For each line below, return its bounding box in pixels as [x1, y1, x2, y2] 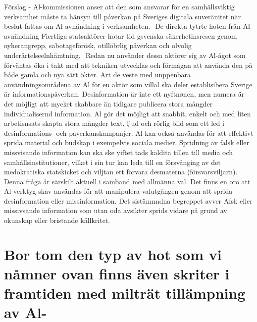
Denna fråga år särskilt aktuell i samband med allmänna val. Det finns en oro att [4, 176, 251, 186]
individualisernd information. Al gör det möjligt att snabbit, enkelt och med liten [4, 108, 251, 118]
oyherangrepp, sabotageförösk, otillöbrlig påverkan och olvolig [4, 40, 192, 51]
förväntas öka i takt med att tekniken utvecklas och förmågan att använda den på [4, 59, 253, 70]
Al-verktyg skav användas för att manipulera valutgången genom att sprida [4, 186, 233, 196]
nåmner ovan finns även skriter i [4, 264, 230, 284]
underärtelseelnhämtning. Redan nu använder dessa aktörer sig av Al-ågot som [4, 50, 246, 60]
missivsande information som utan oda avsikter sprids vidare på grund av [4, 205, 227, 215]
